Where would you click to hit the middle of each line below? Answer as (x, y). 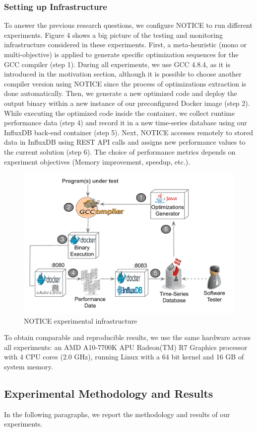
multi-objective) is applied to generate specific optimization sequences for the (121, 54)
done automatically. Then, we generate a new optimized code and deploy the (121, 93)
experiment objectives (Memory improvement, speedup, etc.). (97, 161)
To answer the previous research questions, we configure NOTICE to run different (128, 25)
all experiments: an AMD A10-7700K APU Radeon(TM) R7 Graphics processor (126, 347)
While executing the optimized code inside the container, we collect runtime (120, 113)
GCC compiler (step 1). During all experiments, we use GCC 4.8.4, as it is (117, 64)
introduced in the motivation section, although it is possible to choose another (123, 74)
